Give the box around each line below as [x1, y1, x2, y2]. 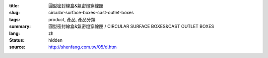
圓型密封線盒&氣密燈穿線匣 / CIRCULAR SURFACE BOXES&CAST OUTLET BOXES [48, 24, 214, 29]
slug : [9, 10, 20, 16]
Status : [9, 37, 25, 43]
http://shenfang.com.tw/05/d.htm [48, 44, 117, 50]
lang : [9, 30, 20, 36]
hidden [48, 37, 63, 43]
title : [9, 3, 19, 8]
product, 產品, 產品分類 [48, 16, 96, 22]
